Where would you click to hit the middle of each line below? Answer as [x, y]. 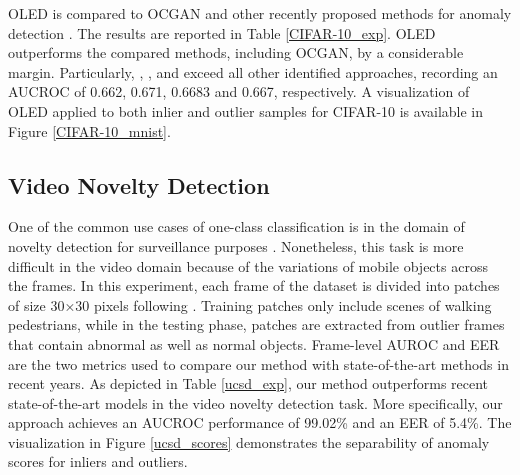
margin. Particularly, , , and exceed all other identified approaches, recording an [253, 71]
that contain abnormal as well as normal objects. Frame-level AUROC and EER [254, 343]
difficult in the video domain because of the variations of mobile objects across [248, 265]
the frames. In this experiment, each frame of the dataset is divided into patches [254, 285]
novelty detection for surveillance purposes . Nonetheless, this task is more [236, 245]
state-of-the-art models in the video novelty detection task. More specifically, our [255, 402]
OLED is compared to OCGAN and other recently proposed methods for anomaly [260, 13]
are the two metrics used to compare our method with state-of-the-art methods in [258, 363]
